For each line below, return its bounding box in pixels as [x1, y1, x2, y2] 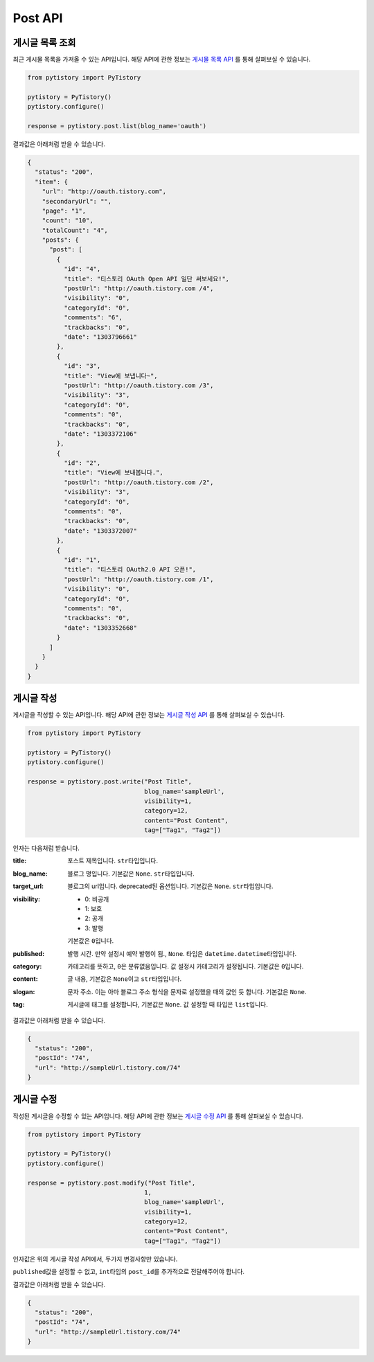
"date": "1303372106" [63, 430, 138, 438]
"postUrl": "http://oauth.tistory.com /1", [63, 575, 214, 583]
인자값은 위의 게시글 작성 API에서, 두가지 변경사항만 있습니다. [12, 1255, 178, 1263]
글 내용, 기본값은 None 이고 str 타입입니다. [67, 975, 182, 983]
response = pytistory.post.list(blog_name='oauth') [27, 122, 207, 130]
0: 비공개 [84, 894, 109, 903]
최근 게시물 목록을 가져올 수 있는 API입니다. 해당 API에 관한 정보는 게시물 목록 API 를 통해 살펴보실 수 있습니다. [12, 55, 311, 64]
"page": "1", [42, 206, 87, 215]
